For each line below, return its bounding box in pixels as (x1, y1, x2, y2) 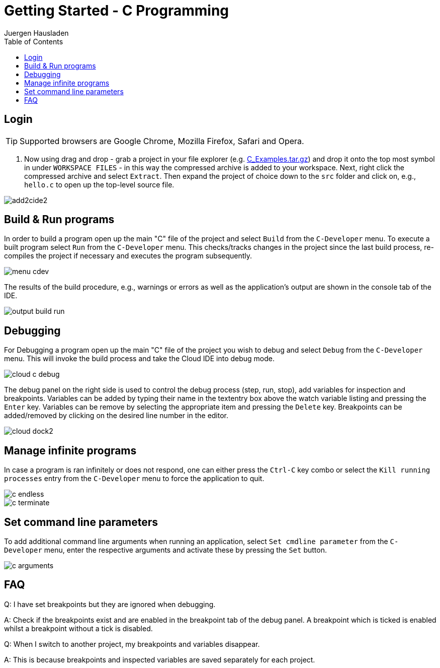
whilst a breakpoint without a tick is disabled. (4, 624, 153, 633)
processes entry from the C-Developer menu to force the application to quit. (4, 474, 265, 483)
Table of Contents (4, 37, 63, 46)
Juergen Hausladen (4, 28, 69, 37)
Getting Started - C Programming (4, 2, 229, 19)
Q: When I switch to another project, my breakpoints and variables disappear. (4, 639, 260, 648)
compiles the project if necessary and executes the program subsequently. (4, 251, 252, 260)
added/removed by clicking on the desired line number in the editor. (4, 411, 229, 420)
